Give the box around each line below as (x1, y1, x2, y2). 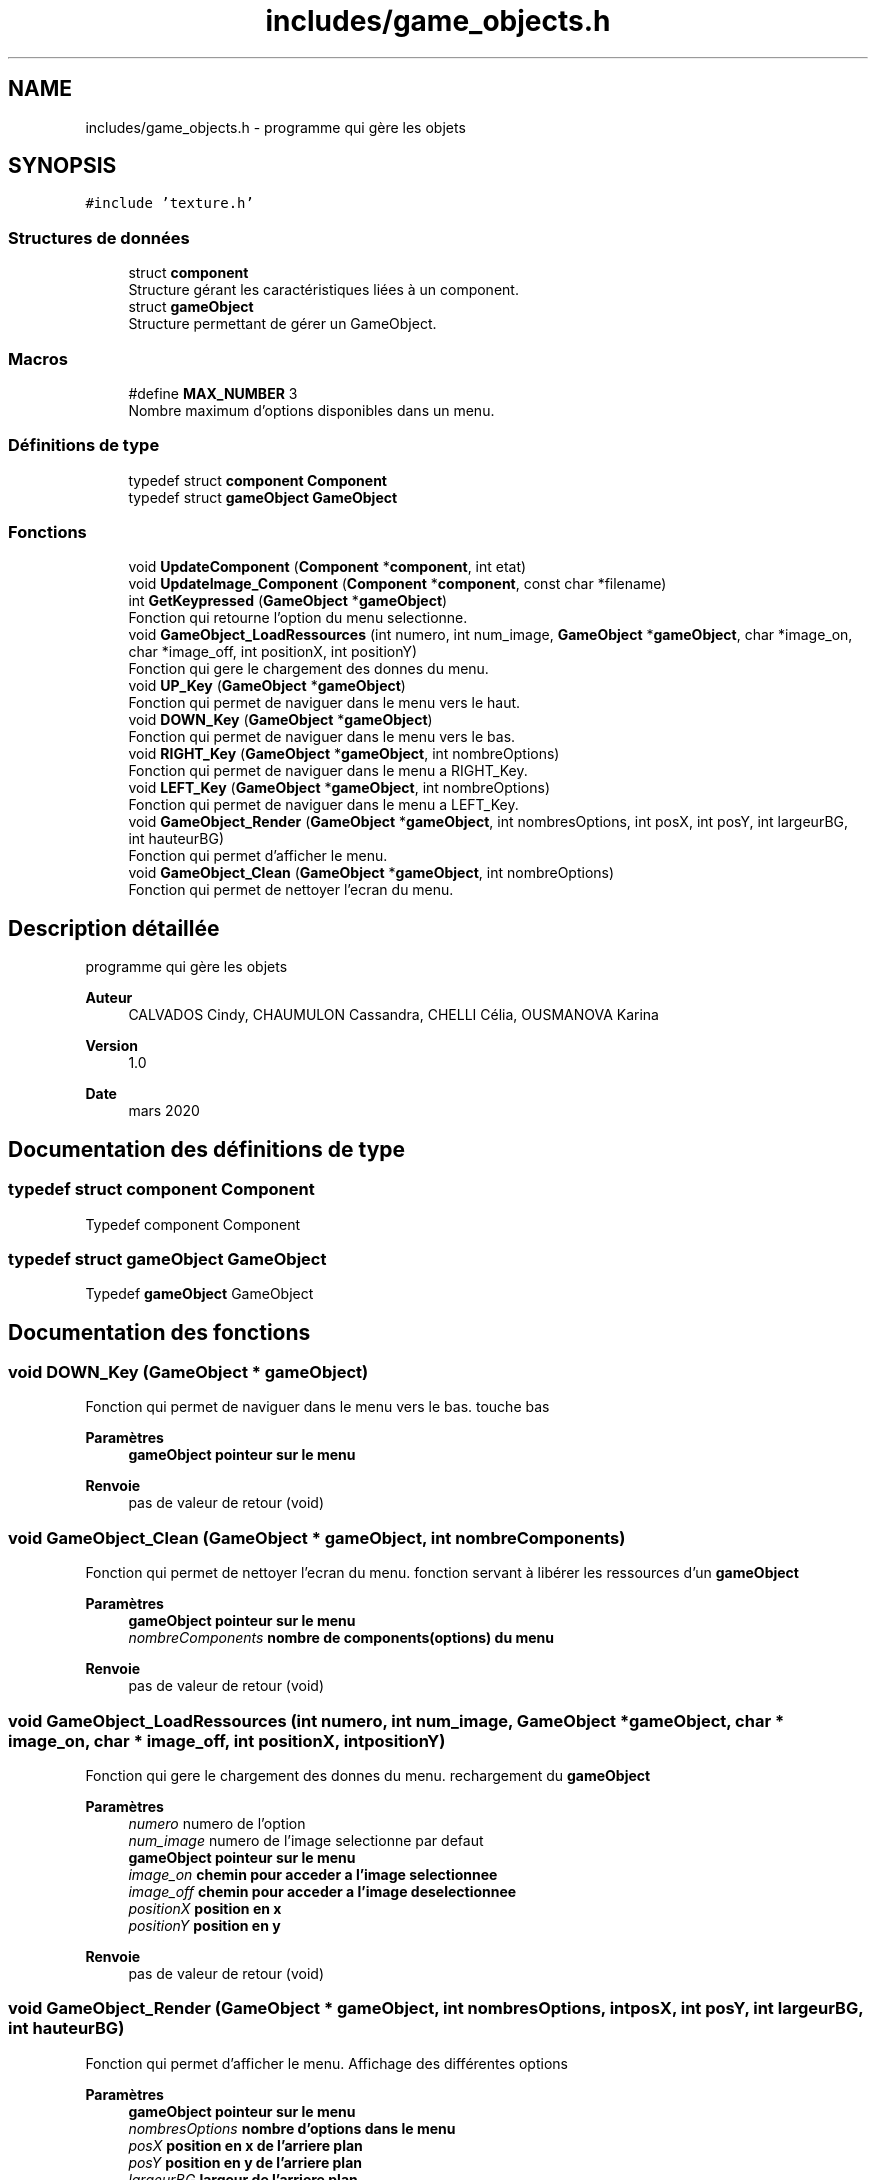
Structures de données (8, 227, 190, 248)
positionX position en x (128, 1899, 282, 1917)
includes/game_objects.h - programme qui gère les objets (85, 118, 466, 136)
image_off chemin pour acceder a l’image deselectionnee (128, 1882, 517, 1900)
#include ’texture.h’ (85, 195, 254, 212)
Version (85, 1037, 138, 1055)
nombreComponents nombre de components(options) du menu (128, 1629, 555, 1647)
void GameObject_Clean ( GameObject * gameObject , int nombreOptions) (128, 864, 615, 882)
